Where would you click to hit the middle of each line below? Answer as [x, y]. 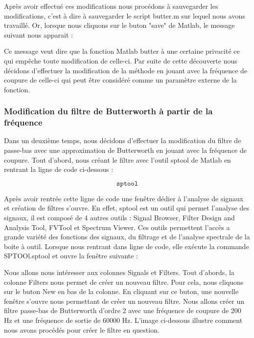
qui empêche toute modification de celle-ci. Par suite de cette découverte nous [121, 60]
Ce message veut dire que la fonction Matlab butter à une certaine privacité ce [122, 51]
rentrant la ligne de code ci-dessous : [59, 169]
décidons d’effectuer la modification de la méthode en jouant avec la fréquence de [126, 70]
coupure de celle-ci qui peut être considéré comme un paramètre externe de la [120, 80]
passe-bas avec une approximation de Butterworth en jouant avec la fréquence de [125, 150]
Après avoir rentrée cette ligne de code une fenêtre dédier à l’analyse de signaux [124, 198]
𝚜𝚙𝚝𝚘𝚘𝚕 [127, 183]
